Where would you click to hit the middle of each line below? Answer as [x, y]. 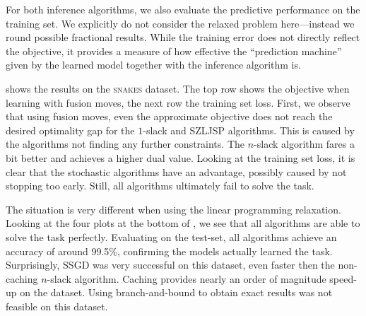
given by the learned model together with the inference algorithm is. [153, 65]
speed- [343, 278]
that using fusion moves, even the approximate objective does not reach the [169, 116]
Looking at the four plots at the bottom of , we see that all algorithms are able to [183, 223]
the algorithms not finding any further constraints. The [125, 144]
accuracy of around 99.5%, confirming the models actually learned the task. [169, 251]
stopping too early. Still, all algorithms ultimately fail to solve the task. [160, 186]
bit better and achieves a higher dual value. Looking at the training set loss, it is [181, 157]
